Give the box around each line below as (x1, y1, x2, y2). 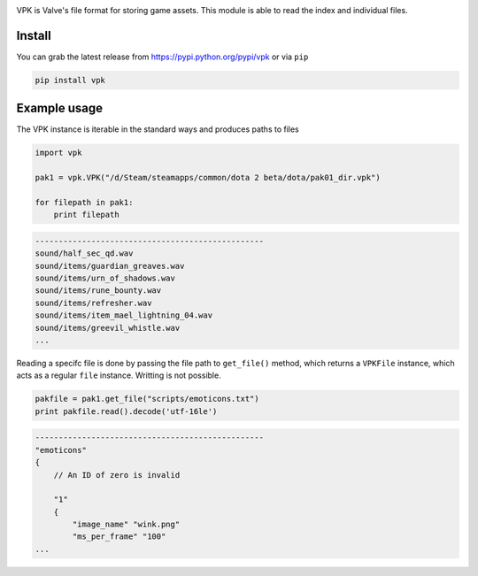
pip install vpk (35, 75, 106, 85)
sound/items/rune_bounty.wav (35, 286, 162, 296)
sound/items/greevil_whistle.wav (35, 323, 181, 333)
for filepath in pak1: (35, 197, 134, 207)
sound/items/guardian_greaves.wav (35, 261, 185, 271)
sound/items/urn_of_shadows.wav (35, 273, 176, 283)
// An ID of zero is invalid (53, 470, 181, 480)
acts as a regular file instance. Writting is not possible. (16, 370, 221, 380)
